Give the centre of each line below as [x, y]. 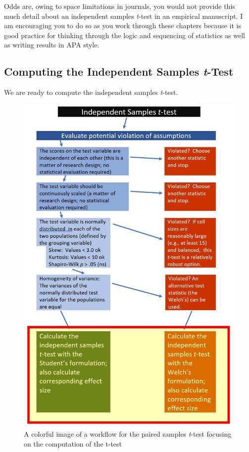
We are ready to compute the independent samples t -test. [91, 92]
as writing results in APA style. [52, 45]
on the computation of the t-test [73, 443]
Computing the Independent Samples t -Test [119, 71]
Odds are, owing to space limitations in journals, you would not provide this [120, 6]
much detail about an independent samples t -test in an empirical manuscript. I [124, 16]
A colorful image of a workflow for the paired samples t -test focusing [128, 434]
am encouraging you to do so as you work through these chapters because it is [123, 25]
